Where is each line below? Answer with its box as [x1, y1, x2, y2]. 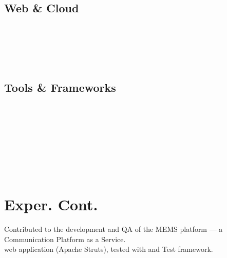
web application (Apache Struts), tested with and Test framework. [4, 244, 213, 254]
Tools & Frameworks [4, 79, 116, 95]
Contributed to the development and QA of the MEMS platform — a [4, 224, 223, 234]
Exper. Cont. [4, 194, 98, 215]
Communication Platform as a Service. [4, 233, 126, 244]
